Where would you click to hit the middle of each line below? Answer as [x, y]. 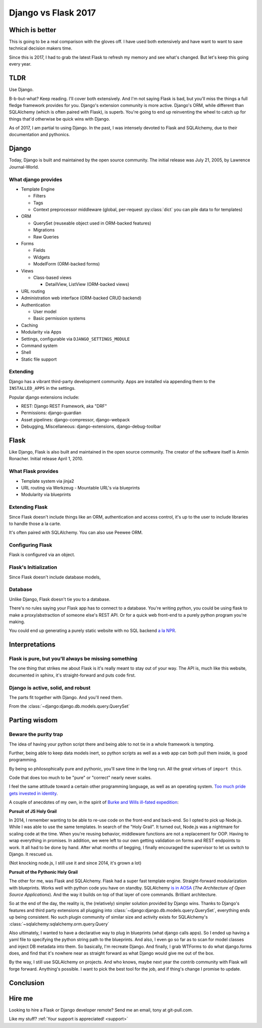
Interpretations [32, 645]
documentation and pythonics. [40, 135]
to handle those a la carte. [35, 523]
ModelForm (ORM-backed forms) [66, 264]
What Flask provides [34, 471]
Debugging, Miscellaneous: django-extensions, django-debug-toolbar [91, 427]
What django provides [36, 179]
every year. [20, 64]
